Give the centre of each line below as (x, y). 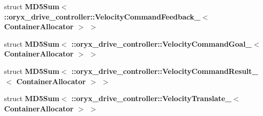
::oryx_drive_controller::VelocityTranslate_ (151, 98)
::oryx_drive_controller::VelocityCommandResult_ (165, 71)
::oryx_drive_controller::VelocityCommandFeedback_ (102, 16)
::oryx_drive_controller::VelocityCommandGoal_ (162, 43)
